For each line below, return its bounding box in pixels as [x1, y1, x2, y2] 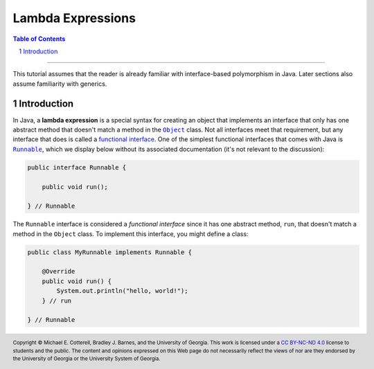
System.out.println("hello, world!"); [56, 287, 188, 295]
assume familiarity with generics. [12, 80, 107, 88]
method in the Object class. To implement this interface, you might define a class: [12, 229, 249, 238]
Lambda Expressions [12, 10, 136, 26]
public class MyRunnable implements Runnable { [27, 248, 192, 256]
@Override [42, 267, 75, 276]
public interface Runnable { [27, 163, 127, 171]
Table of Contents [12, 35, 66, 43]
